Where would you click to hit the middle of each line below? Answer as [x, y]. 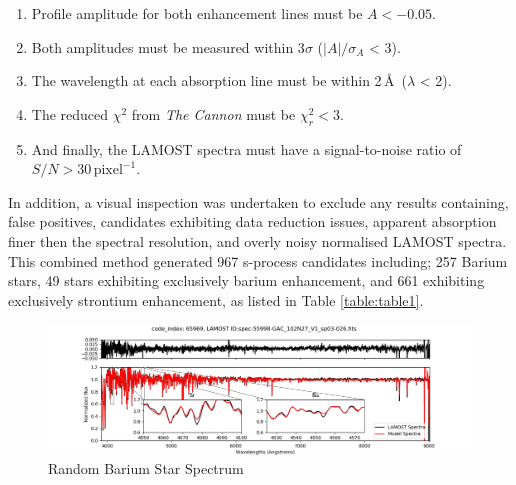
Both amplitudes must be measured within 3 [168, 46]
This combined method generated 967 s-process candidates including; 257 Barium [258, 260]
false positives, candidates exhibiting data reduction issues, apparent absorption [252, 221]
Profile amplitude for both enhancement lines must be [197, 13]
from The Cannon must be [213, 113]
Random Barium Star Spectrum [146, 468]
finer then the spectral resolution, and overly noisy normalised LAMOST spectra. [257, 240]
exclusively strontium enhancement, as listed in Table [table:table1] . [216, 299]
